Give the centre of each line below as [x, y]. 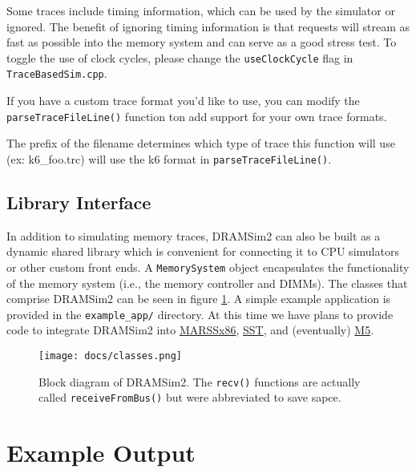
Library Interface [79, 202]
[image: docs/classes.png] [110, 356]
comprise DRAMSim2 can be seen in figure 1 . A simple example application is [199, 299]
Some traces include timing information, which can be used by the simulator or [201, 10]
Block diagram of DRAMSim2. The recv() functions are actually [200, 381]
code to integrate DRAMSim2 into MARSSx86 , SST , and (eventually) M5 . [190, 330]
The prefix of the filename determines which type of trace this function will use [201, 143]
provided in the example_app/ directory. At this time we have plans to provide [200, 314]
